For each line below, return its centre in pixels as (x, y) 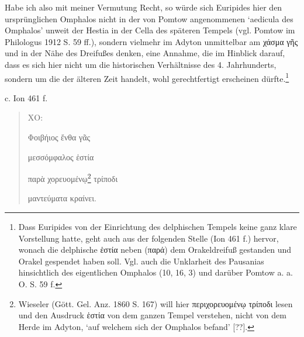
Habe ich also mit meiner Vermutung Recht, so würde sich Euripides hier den (144, 7)
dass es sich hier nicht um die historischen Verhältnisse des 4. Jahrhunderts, (141, 64)
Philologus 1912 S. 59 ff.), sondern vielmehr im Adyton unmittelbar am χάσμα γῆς (151, 41)
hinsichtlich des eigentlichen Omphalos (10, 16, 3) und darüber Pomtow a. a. (156, 272)
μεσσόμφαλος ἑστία (61, 157)
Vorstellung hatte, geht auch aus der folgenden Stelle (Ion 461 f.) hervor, (148, 238)
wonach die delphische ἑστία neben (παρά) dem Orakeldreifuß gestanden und (155, 250)
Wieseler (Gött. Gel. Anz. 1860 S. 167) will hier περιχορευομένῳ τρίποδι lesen (156, 303)
